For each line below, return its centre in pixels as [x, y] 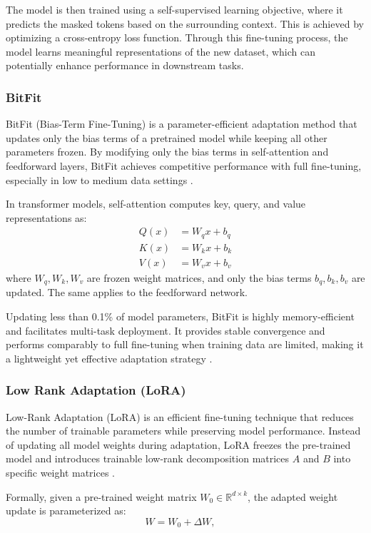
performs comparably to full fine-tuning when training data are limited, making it [185, 344]
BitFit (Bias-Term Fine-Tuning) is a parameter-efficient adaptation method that [182, 124]
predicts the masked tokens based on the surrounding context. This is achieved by [185, 23]
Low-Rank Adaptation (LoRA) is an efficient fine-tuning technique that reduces [180, 416]
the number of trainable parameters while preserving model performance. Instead [183, 431]
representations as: [46, 217]
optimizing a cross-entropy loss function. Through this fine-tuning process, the [177, 37]
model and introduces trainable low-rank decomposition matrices [148, 458]
